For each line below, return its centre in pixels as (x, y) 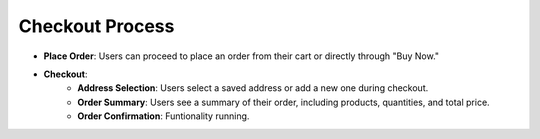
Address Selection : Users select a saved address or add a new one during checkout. (253, 88)
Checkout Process (96, 26)
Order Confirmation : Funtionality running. (163, 116)
